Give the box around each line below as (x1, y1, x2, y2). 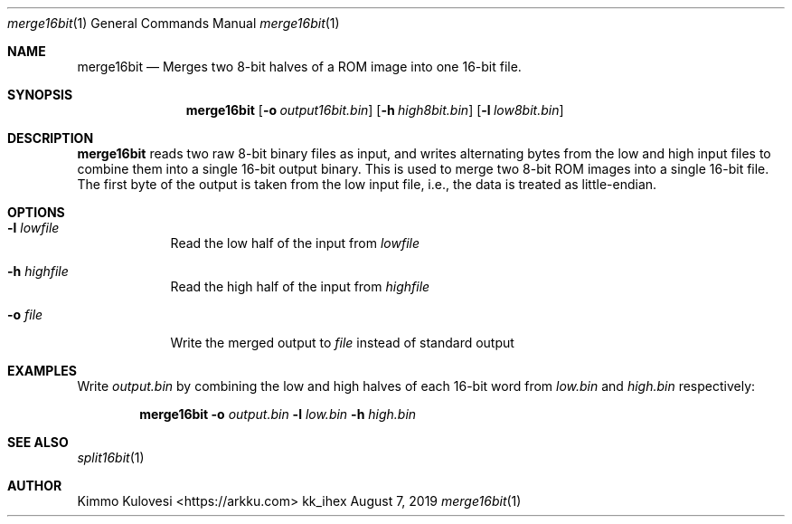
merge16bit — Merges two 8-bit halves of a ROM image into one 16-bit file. (77, 59, 522, 74)
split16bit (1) (77, 450, 145, 465)
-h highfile (7, 263, 69, 279)
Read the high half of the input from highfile (170, 279, 430, 294)
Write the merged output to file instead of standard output (170, 335, 514, 350)
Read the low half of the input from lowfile (170, 235, 420, 251)
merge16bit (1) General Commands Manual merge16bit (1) (7, 15, 340, 31)
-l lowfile (7, 220, 60, 235)
